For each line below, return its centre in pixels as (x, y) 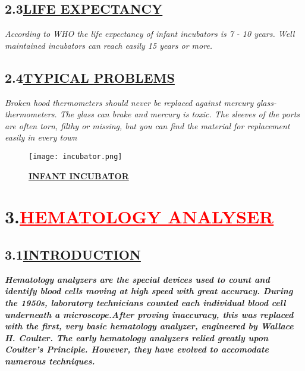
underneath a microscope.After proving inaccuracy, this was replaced (149, 314)
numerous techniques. (50, 361)
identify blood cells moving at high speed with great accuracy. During (149, 291)
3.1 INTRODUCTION (73, 254)
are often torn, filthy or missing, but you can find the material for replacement (147, 125)
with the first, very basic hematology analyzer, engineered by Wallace (149, 326)
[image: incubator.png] (76, 156)
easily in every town (41, 137)
